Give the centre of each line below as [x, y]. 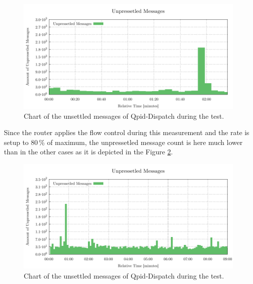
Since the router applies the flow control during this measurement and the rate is [127, 132]
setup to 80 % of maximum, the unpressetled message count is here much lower [123, 142]
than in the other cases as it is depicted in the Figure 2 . [88, 152]
